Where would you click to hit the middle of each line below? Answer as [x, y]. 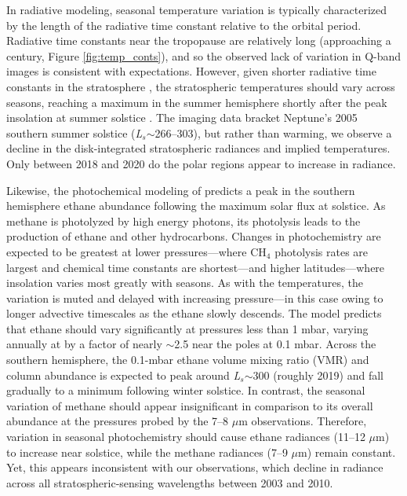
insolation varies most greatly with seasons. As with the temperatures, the [185, 283]
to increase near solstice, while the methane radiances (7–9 [147, 452]
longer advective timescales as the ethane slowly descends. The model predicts [194, 313]
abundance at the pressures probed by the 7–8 [118, 421]
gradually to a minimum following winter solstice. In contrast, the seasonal [186, 390]
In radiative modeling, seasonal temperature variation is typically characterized [197, 9]
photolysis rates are [322, 251]
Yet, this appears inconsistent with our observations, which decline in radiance [195, 467]
